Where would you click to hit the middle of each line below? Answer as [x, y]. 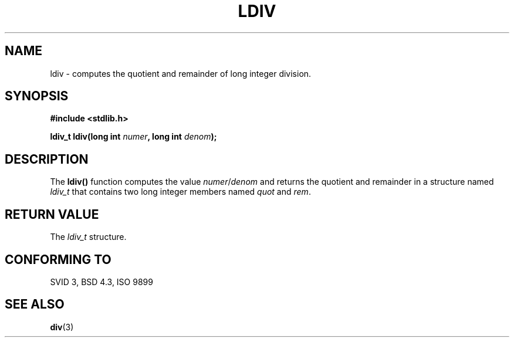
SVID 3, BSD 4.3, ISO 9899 [102, 282]
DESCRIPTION [47, 159]
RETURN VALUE [52, 214]
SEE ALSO [35, 304]
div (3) [62, 327]
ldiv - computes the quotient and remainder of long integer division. [181, 73]
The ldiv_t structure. [88, 237]
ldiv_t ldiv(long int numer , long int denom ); [133, 137]
